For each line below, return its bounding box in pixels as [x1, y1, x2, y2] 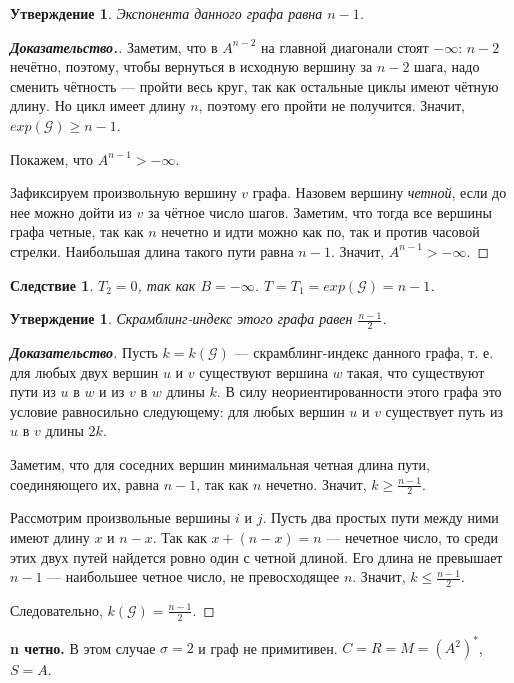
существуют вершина [199, 361, 328, 382]
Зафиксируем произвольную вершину [10, 182, 237, 203]
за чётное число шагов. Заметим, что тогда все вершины [147, 201, 492, 222]
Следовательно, [10, 599, 103, 620]
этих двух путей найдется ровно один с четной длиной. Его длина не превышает [10, 546, 503, 567]
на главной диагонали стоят [261, 36, 429, 57]
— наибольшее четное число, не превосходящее [47, 566, 340, 587]
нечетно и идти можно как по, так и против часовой [161, 221, 480, 242]
